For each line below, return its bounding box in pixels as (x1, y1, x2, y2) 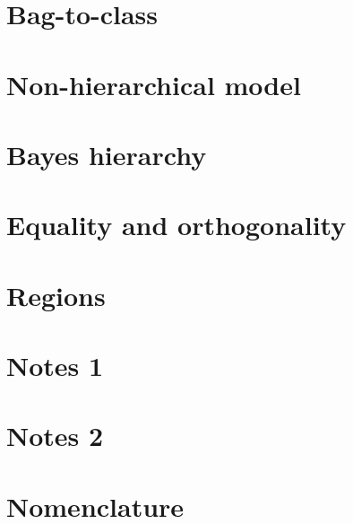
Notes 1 (6, 347, 104, 384)
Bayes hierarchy (6, 135, 207, 172)
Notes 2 (6, 417, 104, 454)
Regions (6, 276, 106, 313)
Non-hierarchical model (6, 65, 301, 102)
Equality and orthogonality (6, 206, 347, 243)
